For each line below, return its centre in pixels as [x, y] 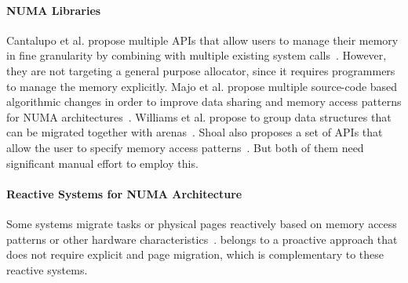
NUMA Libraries [54, 10]
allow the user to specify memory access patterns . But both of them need [185, 147]
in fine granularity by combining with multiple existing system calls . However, [197, 55]
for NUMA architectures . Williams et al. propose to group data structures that [199, 116]
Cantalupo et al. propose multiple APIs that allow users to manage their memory [202, 40]
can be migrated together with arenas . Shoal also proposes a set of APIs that [195, 132]
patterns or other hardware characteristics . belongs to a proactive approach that [202, 239]
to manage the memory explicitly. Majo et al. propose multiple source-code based [202, 86]
